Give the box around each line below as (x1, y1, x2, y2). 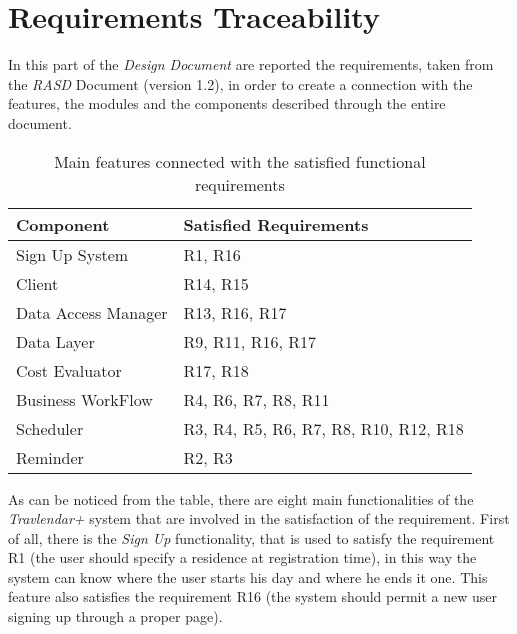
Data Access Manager (16, 300, 168, 324)
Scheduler (16, 416, 84, 440)
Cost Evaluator (16, 358, 122, 382)
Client (16, 271, 59, 295)
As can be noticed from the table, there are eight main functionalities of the (8, 488, 474, 509)
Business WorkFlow (16, 387, 153, 411)
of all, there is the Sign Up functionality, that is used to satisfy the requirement (8, 527, 495, 548)
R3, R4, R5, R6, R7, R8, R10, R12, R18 (183, 416, 464, 440)
